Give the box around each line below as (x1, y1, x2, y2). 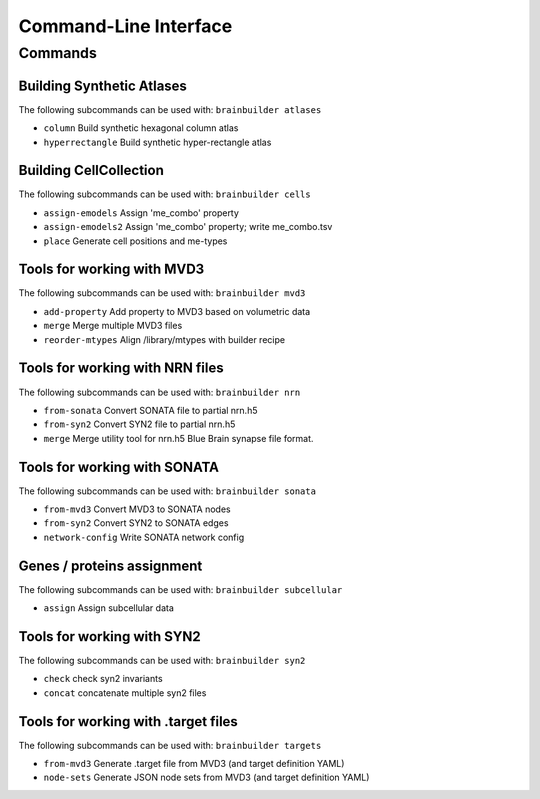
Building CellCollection (18, 162, 165, 179)
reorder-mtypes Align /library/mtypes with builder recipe (43, 333, 285, 345)
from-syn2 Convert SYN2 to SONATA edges (43, 517, 229, 529)
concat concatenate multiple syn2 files (43, 686, 207, 699)
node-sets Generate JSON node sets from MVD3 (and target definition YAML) (43, 771, 370, 784)
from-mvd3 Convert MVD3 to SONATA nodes (43, 503, 231, 515)
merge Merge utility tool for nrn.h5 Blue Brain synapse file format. (43, 432, 314, 444)
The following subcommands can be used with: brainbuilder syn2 (18, 655, 306, 667)
